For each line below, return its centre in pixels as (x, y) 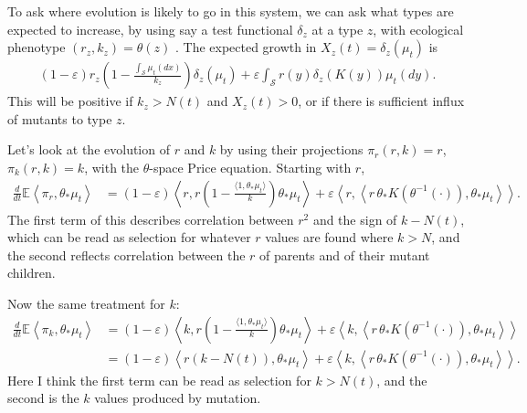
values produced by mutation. (178, 398)
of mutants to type (60, 118)
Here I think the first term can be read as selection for (159, 380)
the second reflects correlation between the (126, 254)
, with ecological (418, 29)
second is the (43, 398)
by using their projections (291, 149)
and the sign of (355, 219)
